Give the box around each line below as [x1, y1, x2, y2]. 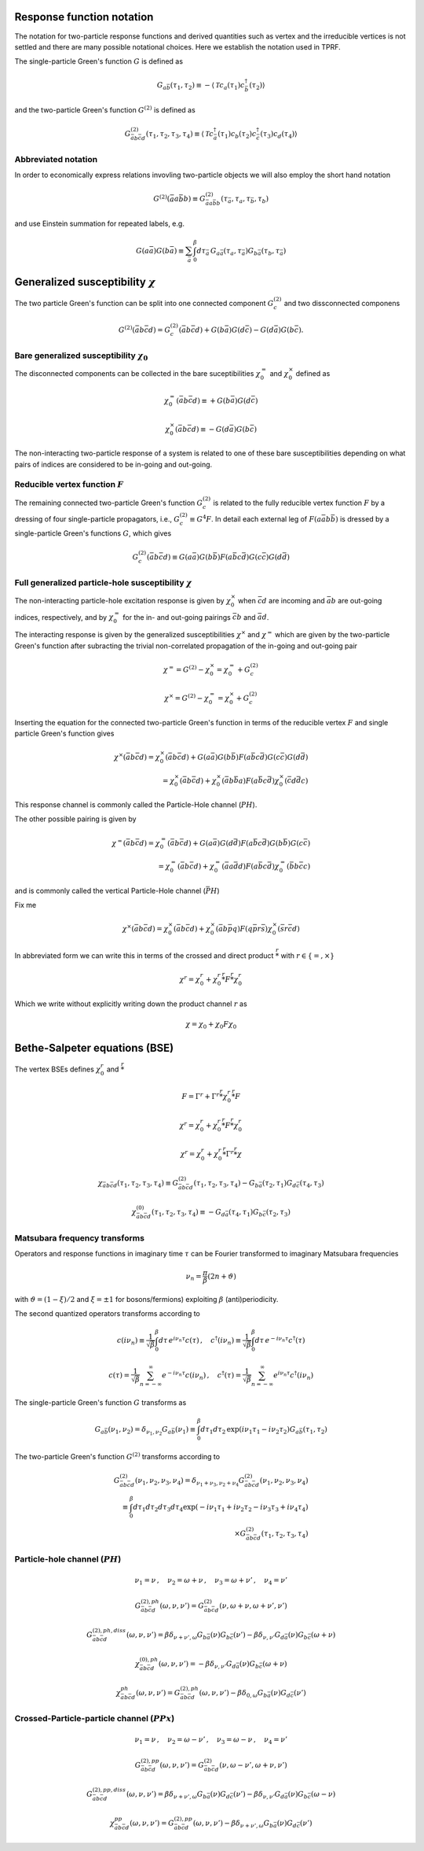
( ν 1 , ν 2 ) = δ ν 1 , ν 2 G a [108, 1425, 172, 1437]
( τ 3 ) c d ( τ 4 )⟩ [260, 129, 298, 140]
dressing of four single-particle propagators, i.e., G [14, 514, 181, 524]
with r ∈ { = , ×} [280, 950, 335, 960]
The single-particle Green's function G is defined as [14, 57, 184, 66]
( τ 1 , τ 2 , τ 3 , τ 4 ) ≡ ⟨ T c [145, 129, 214, 140]
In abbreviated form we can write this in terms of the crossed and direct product [14, 950, 274, 960]
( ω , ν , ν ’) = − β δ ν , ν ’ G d [158, 1660, 236, 1671]
